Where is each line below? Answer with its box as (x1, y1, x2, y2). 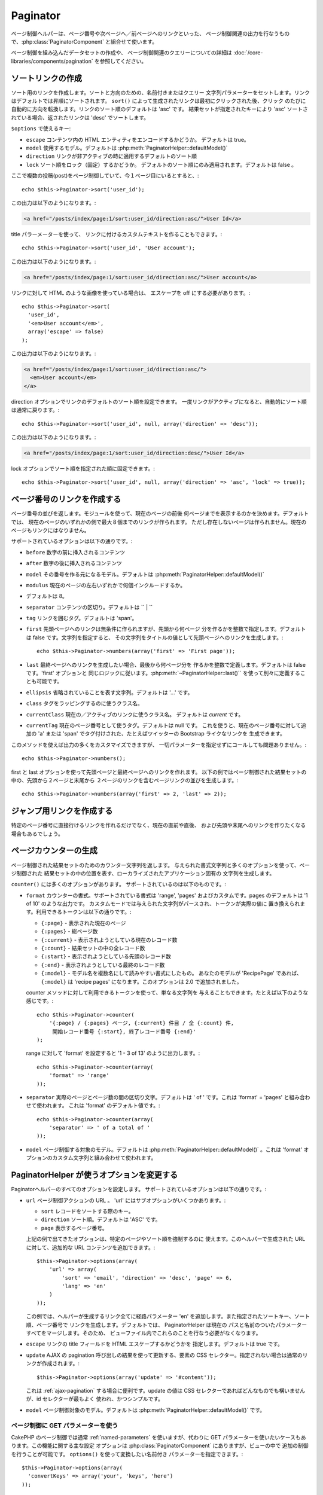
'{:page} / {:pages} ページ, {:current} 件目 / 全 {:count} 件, (48, 1020, 234, 1027)
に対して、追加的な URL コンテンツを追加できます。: (26, 1244, 156, 1251)
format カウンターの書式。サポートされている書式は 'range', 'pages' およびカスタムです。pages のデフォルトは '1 (26, 892, 308, 899)
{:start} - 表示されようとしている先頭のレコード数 (41, 953, 172, 960)
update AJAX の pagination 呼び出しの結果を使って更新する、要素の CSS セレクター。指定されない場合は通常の (26, 1351, 303, 1359)
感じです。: (26, 997, 54, 1005)
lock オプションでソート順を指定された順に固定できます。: (11, 465, 156, 472)
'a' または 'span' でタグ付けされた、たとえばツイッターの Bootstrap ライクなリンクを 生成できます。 (38, 730, 285, 737)
